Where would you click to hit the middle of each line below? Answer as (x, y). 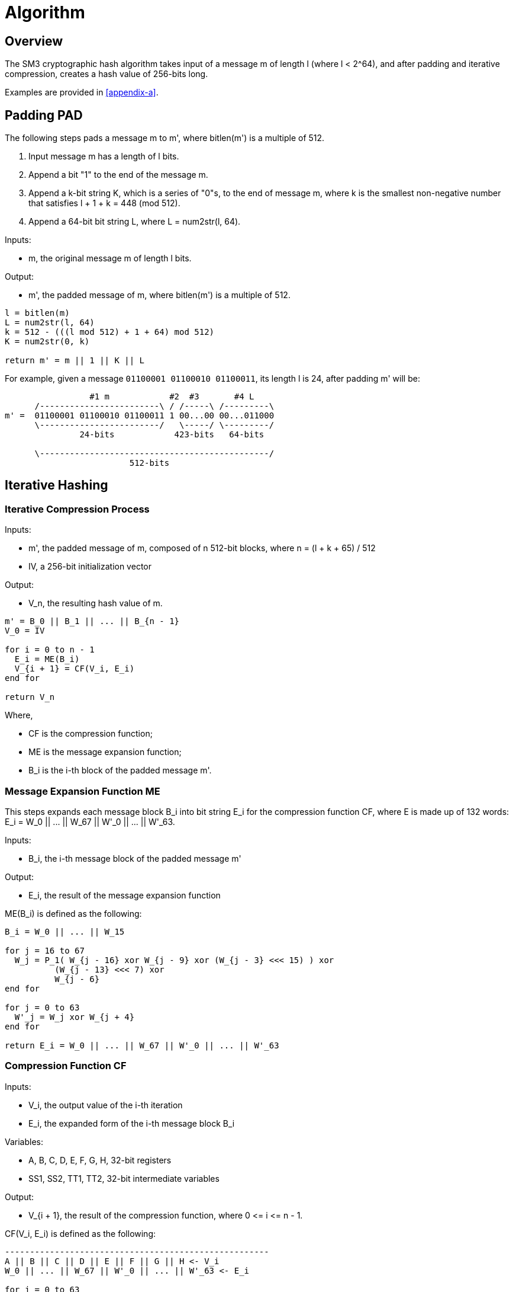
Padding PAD (44, 115)
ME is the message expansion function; (105, 752)
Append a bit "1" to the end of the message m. (118, 175)
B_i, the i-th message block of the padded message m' (135, 858)
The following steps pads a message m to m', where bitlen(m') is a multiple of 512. (165, 138)
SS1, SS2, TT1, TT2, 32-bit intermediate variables (124, 1178)
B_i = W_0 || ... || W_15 (65, 931)
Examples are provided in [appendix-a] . (82, 92)
